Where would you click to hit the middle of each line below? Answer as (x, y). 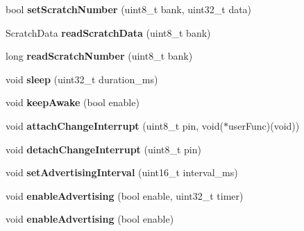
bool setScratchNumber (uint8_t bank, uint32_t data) (129, 9)
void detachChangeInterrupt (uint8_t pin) (103, 149)
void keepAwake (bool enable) (73, 102)
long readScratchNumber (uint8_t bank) (99, 56)
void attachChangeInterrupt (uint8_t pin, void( (115, 125)
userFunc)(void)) (264, 125)
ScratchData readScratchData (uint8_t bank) (108, 32)
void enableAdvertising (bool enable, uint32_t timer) (125, 195)
